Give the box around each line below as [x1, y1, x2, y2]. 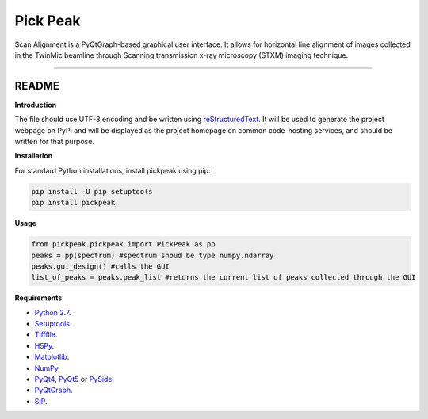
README [14, 79, 59, 93]
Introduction [14, 100, 57, 109]
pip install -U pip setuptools [31, 187, 154, 196]
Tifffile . [34, 329, 58, 340]
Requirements [14, 293, 63, 303]
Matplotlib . [34, 352, 70, 362]
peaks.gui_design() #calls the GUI [31, 261, 170, 271]
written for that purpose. [14, 137, 95, 147]
